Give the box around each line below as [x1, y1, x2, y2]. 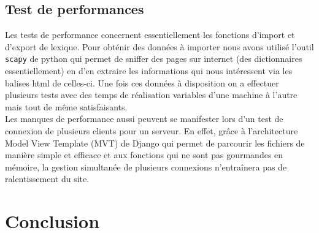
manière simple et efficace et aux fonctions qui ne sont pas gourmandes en [5, 148, 283, 161]
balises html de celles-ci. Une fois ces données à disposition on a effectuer [5, 76, 279, 89]
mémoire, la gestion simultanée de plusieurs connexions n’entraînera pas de [5, 160, 287, 173]
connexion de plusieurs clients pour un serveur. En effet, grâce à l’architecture [5, 124, 298, 137]
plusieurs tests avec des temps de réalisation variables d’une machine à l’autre [5, 88, 298, 101]
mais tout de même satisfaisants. [5, 100, 128, 113]
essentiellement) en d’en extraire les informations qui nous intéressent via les [5, 64, 293, 77]
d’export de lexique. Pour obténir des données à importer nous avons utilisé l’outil [5, 40, 314, 53]
